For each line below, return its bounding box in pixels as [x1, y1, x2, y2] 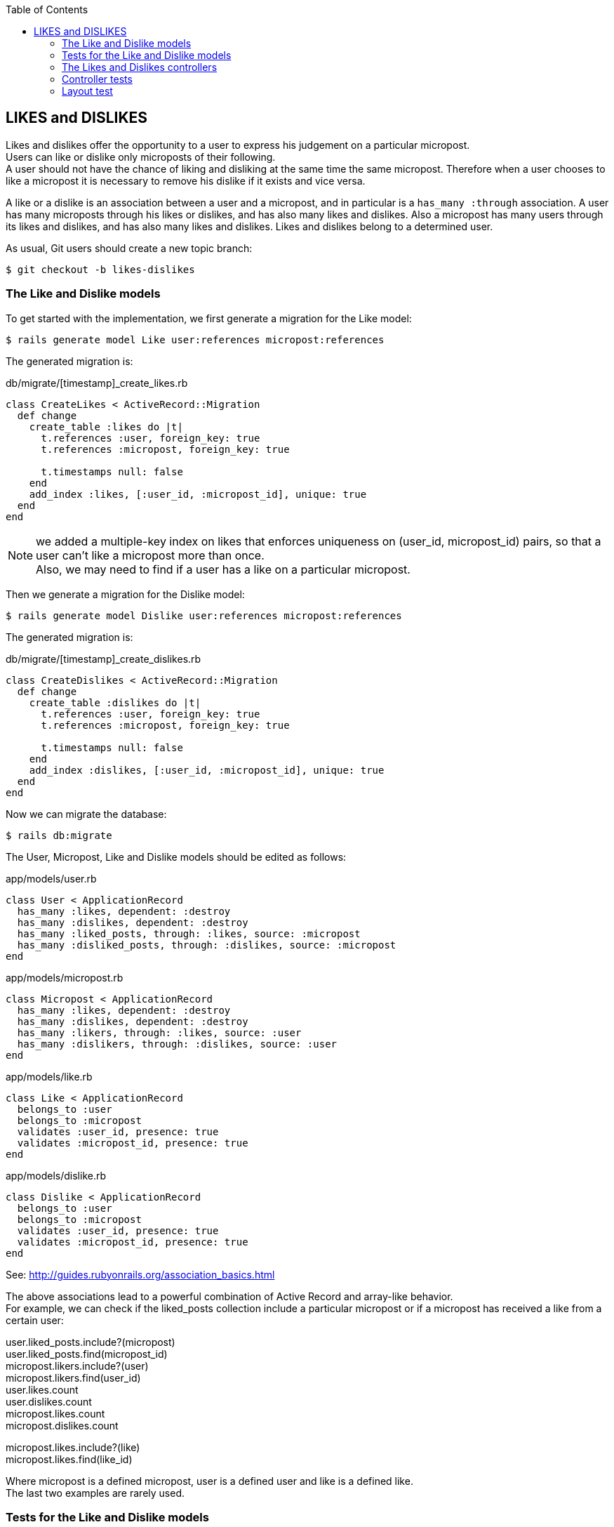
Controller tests [62, 73, 133, 85]
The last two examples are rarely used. [6, 1486, 185, 1499]
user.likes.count [6, 1383, 79, 1396]
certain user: [6, 1314, 64, 1326]
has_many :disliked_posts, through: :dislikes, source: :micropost [17, 939, 396, 951]
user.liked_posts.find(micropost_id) [6, 1347, 168, 1360]
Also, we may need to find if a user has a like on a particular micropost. [36, 562, 411, 576]
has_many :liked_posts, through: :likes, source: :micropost [17, 927, 361, 939]
